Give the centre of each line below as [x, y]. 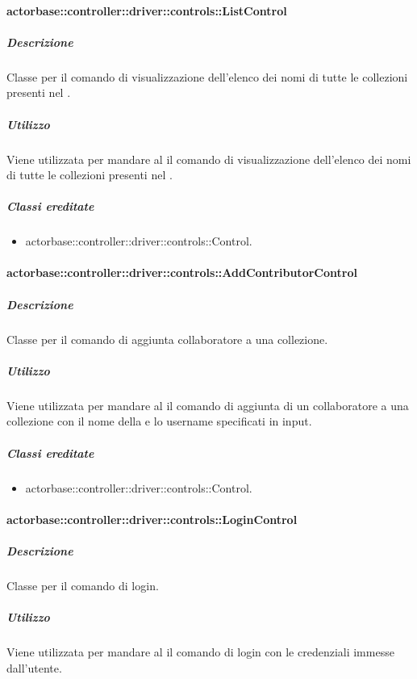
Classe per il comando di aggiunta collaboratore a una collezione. [167, 339]
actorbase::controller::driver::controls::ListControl [147, 10]
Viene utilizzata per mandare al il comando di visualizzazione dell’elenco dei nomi [209, 159]
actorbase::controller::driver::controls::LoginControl [152, 519]
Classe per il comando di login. [83, 585]
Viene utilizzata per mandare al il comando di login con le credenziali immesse [200, 652]
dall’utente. [34, 667]
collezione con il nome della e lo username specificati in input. [159, 421]
